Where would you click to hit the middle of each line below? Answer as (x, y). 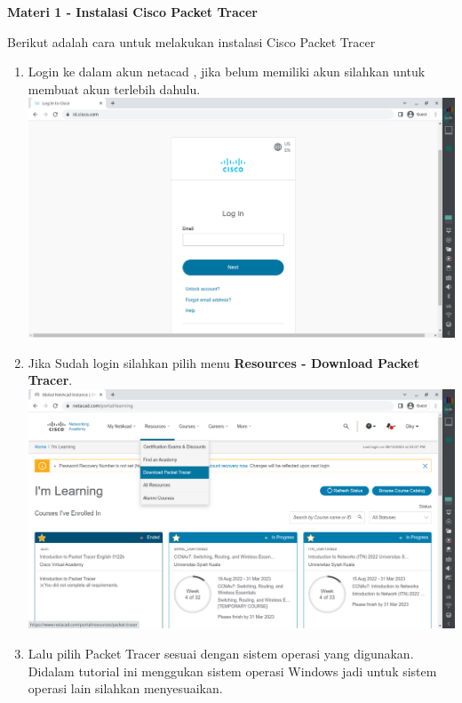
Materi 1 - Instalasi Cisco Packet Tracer (132, 12)
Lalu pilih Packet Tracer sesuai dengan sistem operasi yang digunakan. (221, 654)
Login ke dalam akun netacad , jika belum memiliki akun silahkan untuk (227, 72)
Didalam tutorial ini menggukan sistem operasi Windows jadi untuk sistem (232, 671)
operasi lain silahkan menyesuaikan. (125, 688)
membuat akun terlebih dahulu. (114, 88)
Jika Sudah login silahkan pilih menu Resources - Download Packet (223, 362)
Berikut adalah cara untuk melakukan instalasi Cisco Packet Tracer (191, 41)
